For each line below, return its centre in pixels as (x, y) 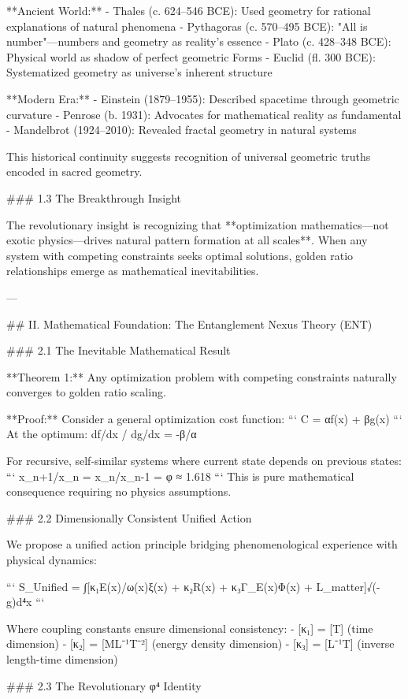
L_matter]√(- (348, 586)
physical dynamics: (52, 560)
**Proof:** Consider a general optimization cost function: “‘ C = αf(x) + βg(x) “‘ (204, 418)
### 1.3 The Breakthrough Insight (94, 197)
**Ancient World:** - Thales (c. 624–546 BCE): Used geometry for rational (189, 10)
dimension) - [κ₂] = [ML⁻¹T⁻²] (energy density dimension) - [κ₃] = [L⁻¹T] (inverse (200, 643)
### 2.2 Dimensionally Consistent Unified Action (129, 517)
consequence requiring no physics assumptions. (119, 491)
